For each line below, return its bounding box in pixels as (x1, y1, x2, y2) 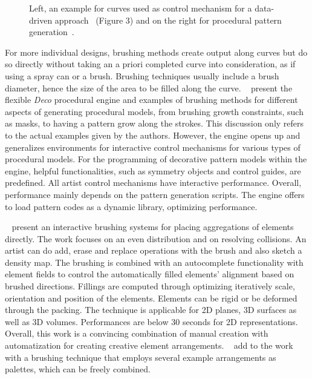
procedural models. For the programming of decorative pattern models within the (5, 153, 307, 165)
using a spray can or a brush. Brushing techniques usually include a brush (5, 69, 279, 82)
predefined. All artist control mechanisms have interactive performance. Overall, (5, 176, 302, 189)
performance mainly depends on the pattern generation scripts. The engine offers (5, 188, 305, 200)
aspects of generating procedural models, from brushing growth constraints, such (5, 105, 304, 117)
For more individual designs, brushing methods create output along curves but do (5, 45, 308, 58)
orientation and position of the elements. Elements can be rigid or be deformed (5, 291, 297, 304)
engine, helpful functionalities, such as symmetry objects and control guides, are (5, 164, 301, 177)
